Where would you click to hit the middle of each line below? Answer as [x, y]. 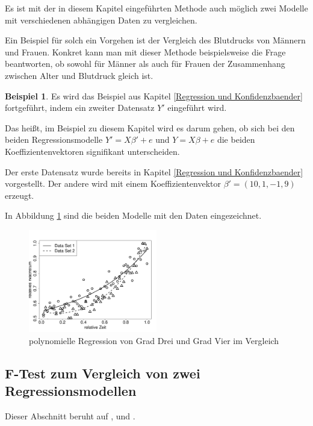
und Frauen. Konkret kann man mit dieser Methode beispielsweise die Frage [145, 52]
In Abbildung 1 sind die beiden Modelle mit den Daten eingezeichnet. [133, 215]
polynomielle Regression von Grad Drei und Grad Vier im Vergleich [154, 341]
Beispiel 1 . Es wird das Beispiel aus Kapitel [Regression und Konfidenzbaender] [154, 96]
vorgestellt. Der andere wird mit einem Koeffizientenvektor [113, 183]
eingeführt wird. [197, 108]
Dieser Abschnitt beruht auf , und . [70, 416]
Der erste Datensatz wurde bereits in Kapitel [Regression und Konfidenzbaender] [154, 171]
